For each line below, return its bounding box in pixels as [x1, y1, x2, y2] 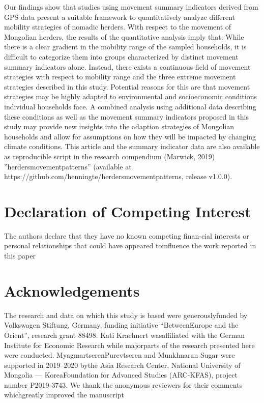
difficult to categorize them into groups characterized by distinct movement [4, 51, 239, 62]
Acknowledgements [4, 280, 140, 301]
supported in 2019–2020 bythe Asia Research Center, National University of [4, 359, 241, 370]
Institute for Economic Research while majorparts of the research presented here [4, 339, 255, 350]
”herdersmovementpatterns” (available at [4, 161, 132, 171]
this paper [4, 250, 36, 261]
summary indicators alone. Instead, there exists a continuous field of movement [4, 61, 251, 72]
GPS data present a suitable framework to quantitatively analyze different [4, 11, 236, 22]
